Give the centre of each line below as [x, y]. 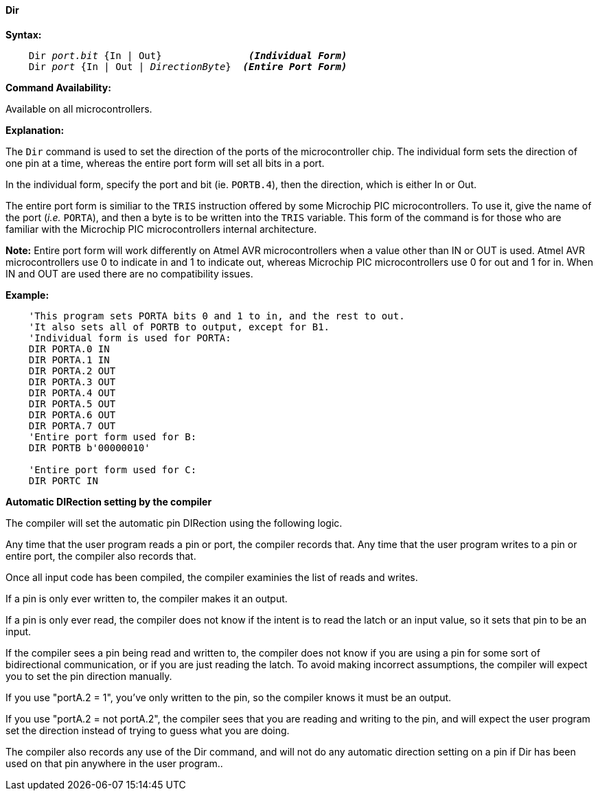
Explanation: [35, 130]
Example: [27, 295]
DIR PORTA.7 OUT [72, 425]
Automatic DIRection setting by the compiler [109, 501]
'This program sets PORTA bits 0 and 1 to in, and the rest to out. [217, 316]
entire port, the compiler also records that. [101, 556]
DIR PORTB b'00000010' [89, 447]
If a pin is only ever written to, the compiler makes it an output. [147, 598]
